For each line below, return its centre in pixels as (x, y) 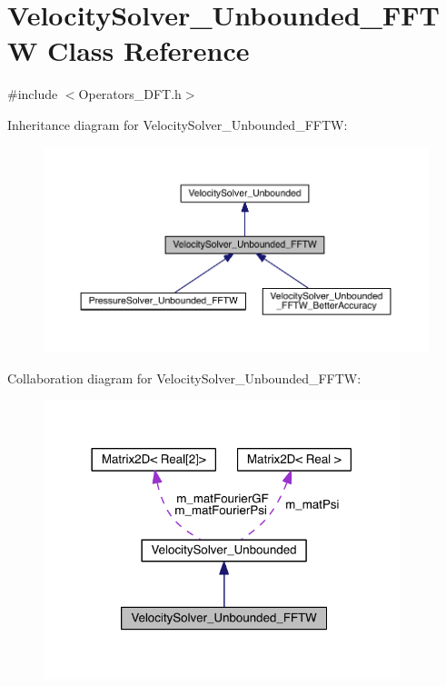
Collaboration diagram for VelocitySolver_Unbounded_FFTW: (184, 378)
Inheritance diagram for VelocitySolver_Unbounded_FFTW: (178, 124)
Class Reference (149, 50)
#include (33, 94)
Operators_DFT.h (130, 94)
